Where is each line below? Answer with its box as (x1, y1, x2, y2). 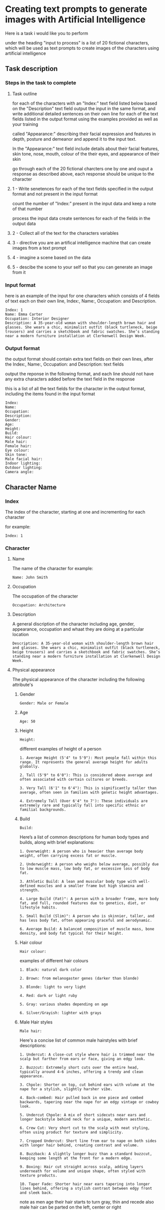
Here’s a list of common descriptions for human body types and (19, 834, 149, 840)
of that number (12, 206, 43, 212)
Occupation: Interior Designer (5, 316, 69, 321)
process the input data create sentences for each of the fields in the (12, 215, 151, 221)
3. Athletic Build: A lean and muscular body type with (19, 879, 137, 884)
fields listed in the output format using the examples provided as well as (12, 116, 159, 122)
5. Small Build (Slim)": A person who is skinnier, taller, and (19, 914, 155, 919)
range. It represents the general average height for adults (19, 760, 148, 765)
